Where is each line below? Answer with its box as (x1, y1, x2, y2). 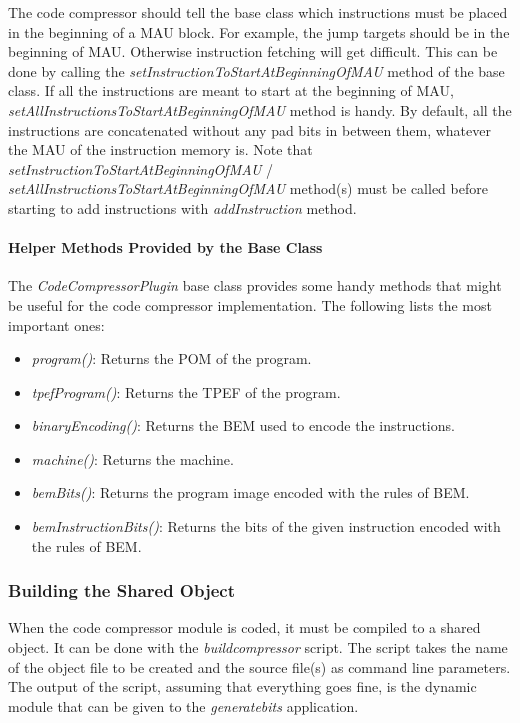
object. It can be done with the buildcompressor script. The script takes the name (8, 637, 508, 658)
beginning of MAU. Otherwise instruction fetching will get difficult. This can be (8, 41, 498, 62)
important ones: (8, 314, 105, 335)
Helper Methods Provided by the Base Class (8, 237, 323, 258)
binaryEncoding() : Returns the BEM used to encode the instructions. (31, 415, 455, 436)
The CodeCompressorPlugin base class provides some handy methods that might (8, 275, 502, 296)
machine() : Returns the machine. (31, 448, 234, 469)
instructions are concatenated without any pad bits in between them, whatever (8, 119, 491, 140)
